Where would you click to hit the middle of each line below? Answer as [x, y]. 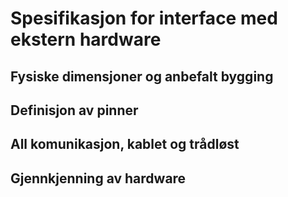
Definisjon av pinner [74, 110]
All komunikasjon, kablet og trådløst [125, 144]
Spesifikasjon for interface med [144, 18]
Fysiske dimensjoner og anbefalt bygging [142, 76]
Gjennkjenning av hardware [98, 178]
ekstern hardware [86, 39]
